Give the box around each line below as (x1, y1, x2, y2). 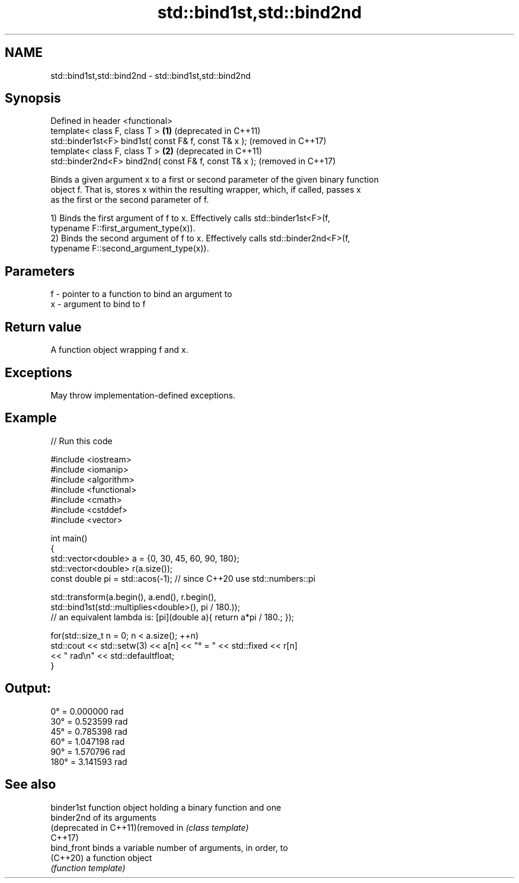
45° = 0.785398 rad (50, 726, 127, 737)
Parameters (5, 263, 75, 279)
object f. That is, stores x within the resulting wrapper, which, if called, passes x (50, 184, 361, 195)
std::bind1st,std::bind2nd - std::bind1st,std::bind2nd (50, 70, 251, 81)
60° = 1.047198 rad (50, 736, 125, 747)
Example (5, 410, 57, 426)
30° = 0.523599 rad (50, 716, 128, 726)
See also (5, 777, 56, 792)
